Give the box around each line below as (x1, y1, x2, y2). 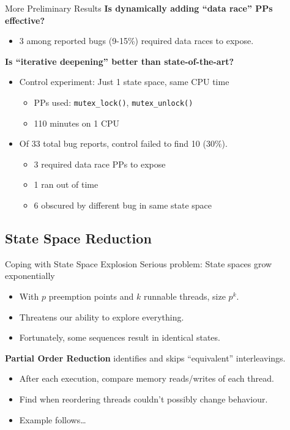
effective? (5, 13, 45, 26)
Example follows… (19, 413, 86, 426)
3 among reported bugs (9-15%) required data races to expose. (19, 34, 254, 47)
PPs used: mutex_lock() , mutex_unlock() (34, 95, 193, 108)
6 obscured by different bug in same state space (34, 199, 212, 211)
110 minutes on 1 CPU (34, 116, 120, 129)
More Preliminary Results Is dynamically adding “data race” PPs (5, 2, 273, 14)
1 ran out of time (34, 178, 99, 191)
